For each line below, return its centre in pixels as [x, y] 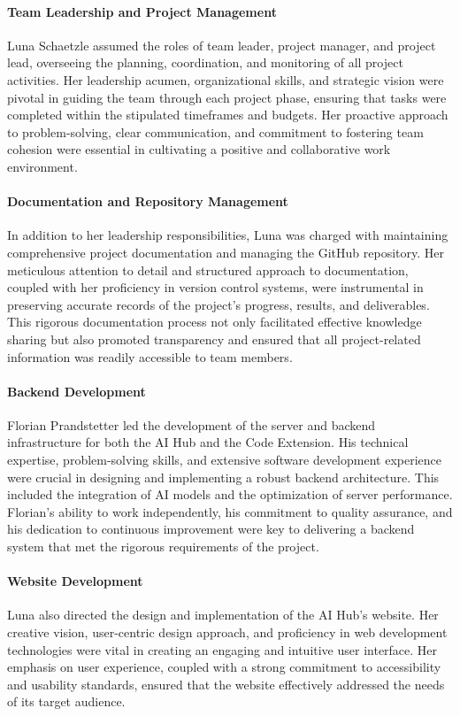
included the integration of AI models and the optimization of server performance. [230, 494]
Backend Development [77, 391]
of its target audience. [66, 701]
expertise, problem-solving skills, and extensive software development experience [224, 460]
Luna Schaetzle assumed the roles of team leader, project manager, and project [222, 45]
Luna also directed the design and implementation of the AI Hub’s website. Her [223, 615]
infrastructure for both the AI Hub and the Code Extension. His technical [208, 442]
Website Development [75, 581]
